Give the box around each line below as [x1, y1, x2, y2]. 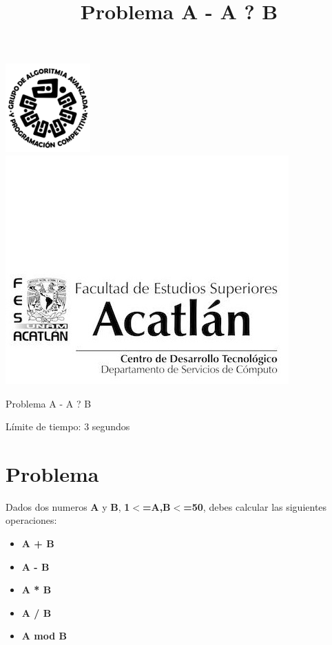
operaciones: [6, 513, 57, 527]
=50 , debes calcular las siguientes [183, 499, 327, 514]
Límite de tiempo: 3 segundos [6, 419, 130, 434]
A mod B [21, 628, 67, 643]
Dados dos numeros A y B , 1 [6, 499, 130, 514]
